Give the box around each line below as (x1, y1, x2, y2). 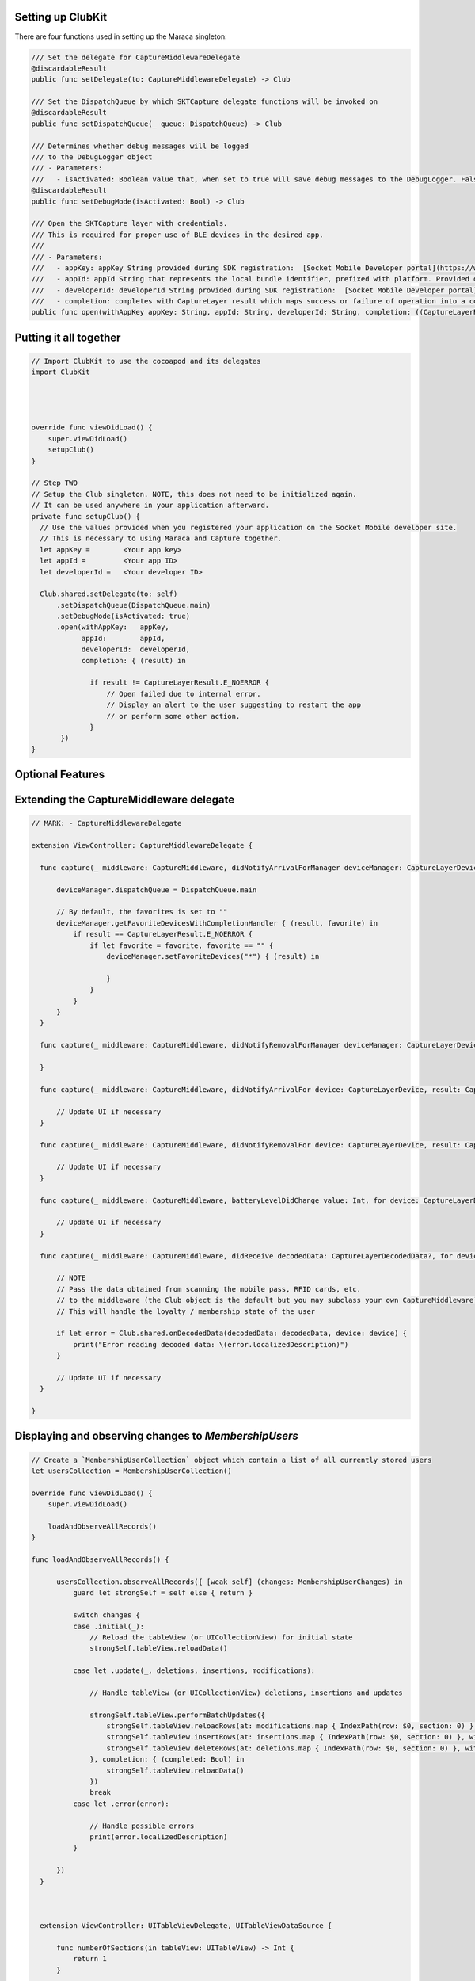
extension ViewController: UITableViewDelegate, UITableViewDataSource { (40, 1922, 332, 1930)
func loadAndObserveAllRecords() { (31, 1555, 169, 1564)
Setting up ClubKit (14, 10, 107, 24)
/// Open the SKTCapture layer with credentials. (31, 219, 228, 228)
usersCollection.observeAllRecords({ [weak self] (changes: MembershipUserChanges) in (56, 1577, 403, 1586)
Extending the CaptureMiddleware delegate (14, 793, 235, 807)
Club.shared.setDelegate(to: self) (40, 590, 178, 598)
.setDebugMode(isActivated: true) (56, 612, 190, 621)
